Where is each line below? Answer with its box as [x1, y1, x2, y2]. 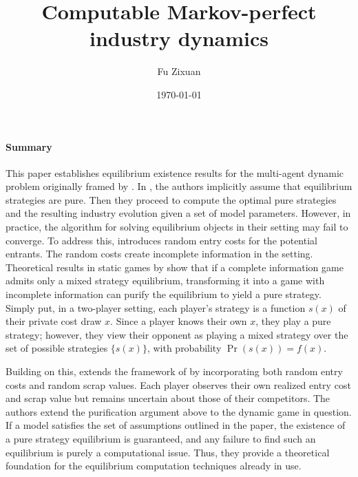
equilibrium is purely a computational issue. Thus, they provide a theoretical [6, 445, 330, 459]
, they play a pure [255, 314, 331, 328]
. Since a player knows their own [110, 314, 247, 328]
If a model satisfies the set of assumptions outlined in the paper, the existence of [6, 418, 346, 432]
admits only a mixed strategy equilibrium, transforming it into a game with [6, 273, 325, 288]
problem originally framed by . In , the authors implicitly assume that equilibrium [6, 179, 352, 193]
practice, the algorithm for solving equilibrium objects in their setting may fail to [6, 220, 348, 234]
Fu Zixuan [157, 64, 201, 78]
